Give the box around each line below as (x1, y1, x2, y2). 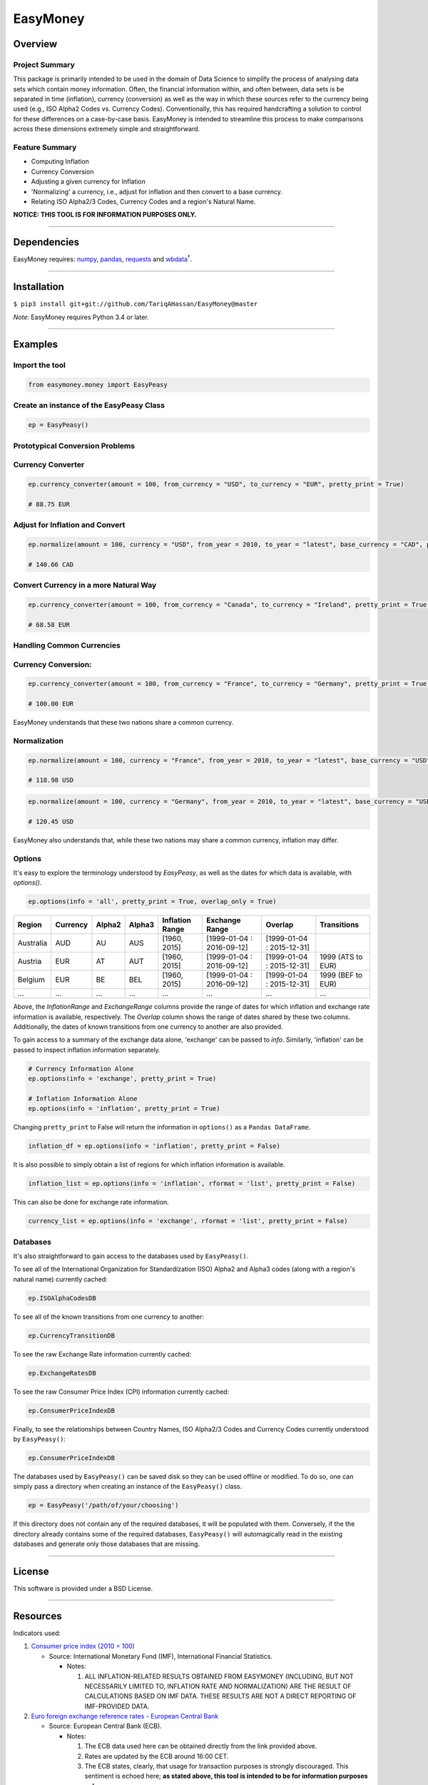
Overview (13, 38, 58, 50)
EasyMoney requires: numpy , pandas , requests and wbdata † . (13, 253, 193, 263)
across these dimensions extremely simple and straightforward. (13, 125, 200, 134)
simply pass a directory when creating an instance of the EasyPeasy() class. (13, 1482, 243, 1491)
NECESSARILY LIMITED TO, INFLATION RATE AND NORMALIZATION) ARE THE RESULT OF (84, 1681, 352, 1690)
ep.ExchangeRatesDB (28, 1369, 96, 1377)
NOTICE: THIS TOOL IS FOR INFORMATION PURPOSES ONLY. (13, 211, 197, 219)
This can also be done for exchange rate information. (13, 1198, 169, 1207)
